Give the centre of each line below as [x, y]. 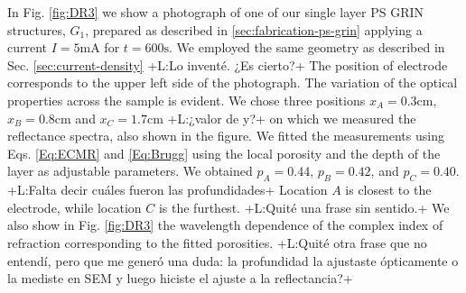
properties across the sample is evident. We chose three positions [186, 100]
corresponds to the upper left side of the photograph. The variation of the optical [233, 82]
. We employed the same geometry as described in [307, 47]
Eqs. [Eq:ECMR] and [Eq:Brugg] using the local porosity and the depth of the [224, 153]
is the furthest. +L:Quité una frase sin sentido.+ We [304, 207]
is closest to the [388, 190]
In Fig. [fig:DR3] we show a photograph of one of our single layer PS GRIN [216, 12]
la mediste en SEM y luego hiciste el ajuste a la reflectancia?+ [180, 278]
